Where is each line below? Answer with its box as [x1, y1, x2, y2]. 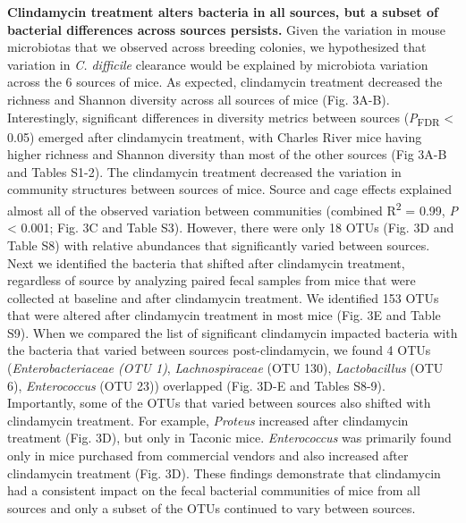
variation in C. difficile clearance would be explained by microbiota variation [7, 55, 428, 73]
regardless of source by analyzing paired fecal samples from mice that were [7, 271, 416, 290]
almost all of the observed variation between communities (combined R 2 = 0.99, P [7, 198, 458, 219]
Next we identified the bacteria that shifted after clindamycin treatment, [7, 253, 405, 272]
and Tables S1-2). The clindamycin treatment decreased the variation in [7, 162, 402, 181]
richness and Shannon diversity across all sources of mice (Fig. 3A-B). [7, 89, 390, 108]
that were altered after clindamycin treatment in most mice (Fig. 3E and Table [7, 306, 441, 325]
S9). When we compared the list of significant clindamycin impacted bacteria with [7, 323, 458, 342]
